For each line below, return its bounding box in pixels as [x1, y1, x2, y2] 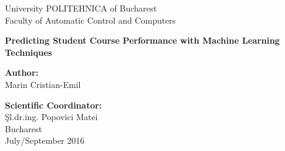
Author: [5, 66, 39, 79]
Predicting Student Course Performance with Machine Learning [5, 34, 280, 47]
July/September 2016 [5, 134, 85, 147]
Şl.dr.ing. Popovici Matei [5, 110, 98, 123]
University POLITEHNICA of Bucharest [5, 2, 157, 14]
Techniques [5, 45, 52, 58]
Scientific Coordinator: [5, 98, 102, 111]
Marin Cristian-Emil [5, 78, 81, 90]
